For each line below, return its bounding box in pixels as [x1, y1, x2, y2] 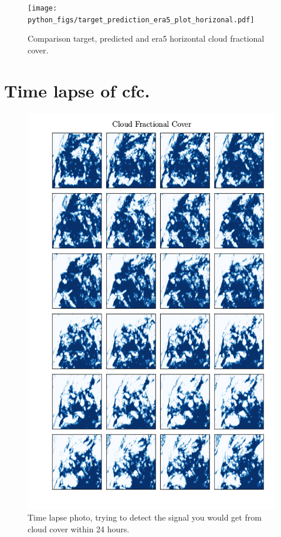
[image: [28, 4, 57, 12]
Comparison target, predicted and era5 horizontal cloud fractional [28, 32, 265, 45]
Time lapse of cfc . [4, 78, 150, 102]
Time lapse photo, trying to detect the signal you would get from [28, 511, 262, 524]
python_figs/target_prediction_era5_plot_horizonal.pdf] [28, 15, 255, 24]
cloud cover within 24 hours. [28, 523, 130, 535]
